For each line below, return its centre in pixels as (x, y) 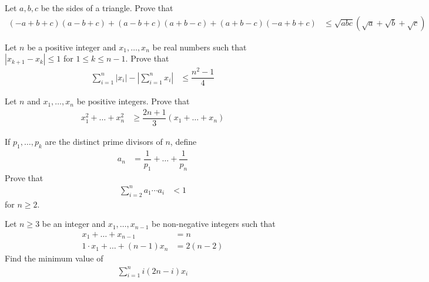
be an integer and (74, 224)
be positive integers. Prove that (133, 101)
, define (183, 142)
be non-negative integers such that (214, 224)
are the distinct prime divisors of (104, 142)
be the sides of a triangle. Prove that (107, 8)
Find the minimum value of (54, 258)
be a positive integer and (72, 47)
